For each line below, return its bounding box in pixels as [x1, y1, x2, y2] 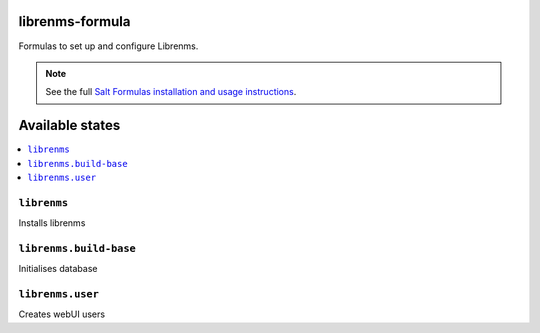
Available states [18, 117, 121, 134]
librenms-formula [18, 13, 131, 30]
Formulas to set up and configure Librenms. [18, 40, 199, 52]
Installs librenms [18, 217, 86, 229]
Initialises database [18, 263, 98, 275]
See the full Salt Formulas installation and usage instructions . [45, 86, 297, 98]
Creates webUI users [18, 308, 105, 320]
